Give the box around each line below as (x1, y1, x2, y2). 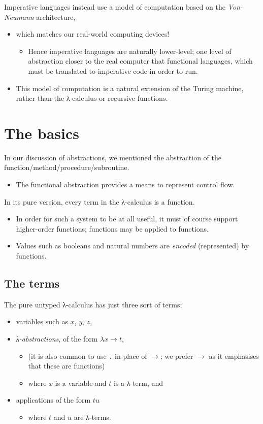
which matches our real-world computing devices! (16, 29, 170, 39)
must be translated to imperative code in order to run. (28, 65, 198, 76)
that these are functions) (28, 360, 105, 371)
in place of (115, 350, 147, 361)
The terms (4, 275, 60, 291)
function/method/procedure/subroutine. (4, 162, 129, 173)
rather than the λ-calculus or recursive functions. (16, 93, 168, 103)
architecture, (36, 11, 76, 22)
